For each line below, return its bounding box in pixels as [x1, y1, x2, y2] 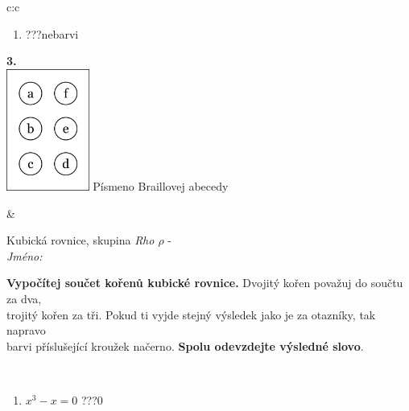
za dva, [6, 290, 42, 306]
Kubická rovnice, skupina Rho [6, 232, 155, 249]
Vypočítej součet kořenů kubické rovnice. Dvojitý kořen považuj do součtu [6, 274, 403, 291]
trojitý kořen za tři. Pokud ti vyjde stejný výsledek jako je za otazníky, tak [6, 306, 376, 323]
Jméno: [6, 247, 43, 264]
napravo [6, 322, 46, 339]
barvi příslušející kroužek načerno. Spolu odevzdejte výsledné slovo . [6, 337, 364, 354]
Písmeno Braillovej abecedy [93, 177, 229, 194]
